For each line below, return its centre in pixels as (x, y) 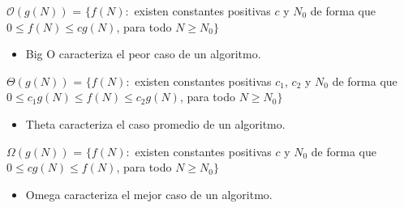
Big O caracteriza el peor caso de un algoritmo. (143, 54)
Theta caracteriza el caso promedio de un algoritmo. (155, 123)
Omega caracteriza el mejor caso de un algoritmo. (149, 194)
